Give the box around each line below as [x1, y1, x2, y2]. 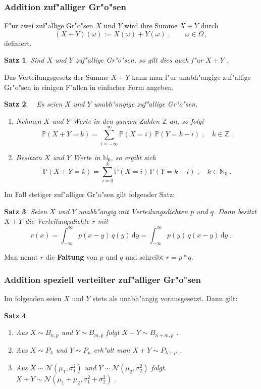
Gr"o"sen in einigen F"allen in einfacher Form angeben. [4, 81, 174, 92]
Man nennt [4, 252, 38, 262]
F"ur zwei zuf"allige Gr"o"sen [4, 20, 93, 31]
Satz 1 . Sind [4, 55, 44, 65]
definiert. [4, 37, 32, 48]
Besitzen [16, 152, 42, 162]
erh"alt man [93, 344, 130, 355]
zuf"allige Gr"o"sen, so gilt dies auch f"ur [75, 55, 203, 65]
